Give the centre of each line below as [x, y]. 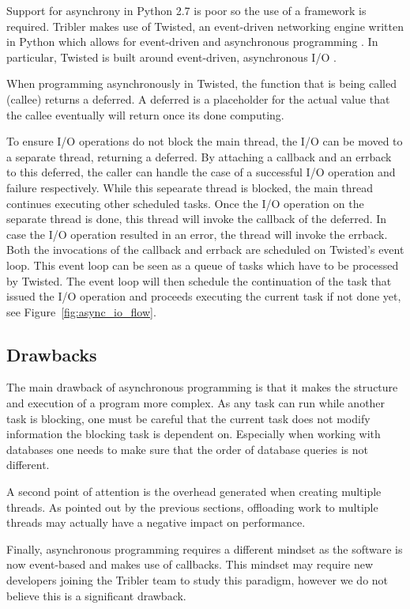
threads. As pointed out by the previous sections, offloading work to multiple [192, 507]
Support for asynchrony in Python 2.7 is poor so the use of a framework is [186, 10]
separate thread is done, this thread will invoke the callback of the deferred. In [197, 219]
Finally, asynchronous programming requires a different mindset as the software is [205, 548]
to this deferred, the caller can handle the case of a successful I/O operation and [201, 172]
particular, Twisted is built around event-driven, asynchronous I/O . [171, 57]
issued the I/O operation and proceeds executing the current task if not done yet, [204, 296]
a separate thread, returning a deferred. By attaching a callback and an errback [199, 156]
